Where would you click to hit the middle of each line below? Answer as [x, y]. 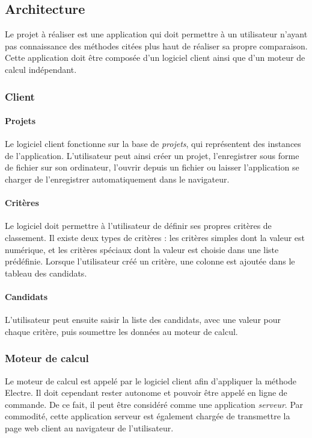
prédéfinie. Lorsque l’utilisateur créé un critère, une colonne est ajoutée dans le [150, 261]
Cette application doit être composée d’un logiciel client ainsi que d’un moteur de [155, 58]
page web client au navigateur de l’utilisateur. [89, 427]
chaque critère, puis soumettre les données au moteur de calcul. [121, 331]
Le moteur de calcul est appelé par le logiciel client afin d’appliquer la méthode [151, 380]
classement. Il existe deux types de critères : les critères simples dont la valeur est [155, 237]
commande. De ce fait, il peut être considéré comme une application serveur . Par [154, 404]
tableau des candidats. [46, 273]
